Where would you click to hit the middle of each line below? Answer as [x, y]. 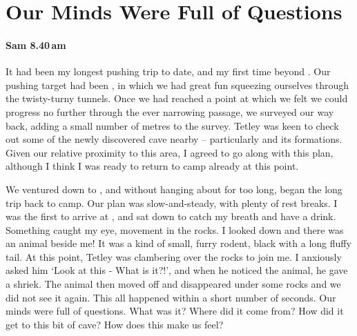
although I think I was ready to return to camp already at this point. [152, 166]
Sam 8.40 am [36, 45]
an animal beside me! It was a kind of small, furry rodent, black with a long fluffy [178, 243]
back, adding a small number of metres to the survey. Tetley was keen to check [172, 125]
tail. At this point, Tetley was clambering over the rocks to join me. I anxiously [174, 256]
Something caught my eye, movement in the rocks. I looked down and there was [175, 229]
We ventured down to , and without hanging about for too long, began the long [174, 189]
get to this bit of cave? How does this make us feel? [115, 324]
